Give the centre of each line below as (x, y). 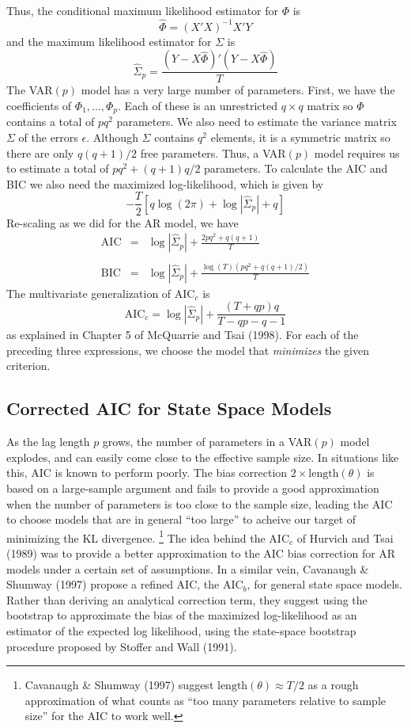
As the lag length (48, 442)
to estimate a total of (58, 168)
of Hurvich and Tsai (345, 537)
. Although (112, 137)
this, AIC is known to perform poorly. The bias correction (147, 473)
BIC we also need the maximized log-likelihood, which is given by (165, 183)
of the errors (48, 137)
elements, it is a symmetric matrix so (300, 137)
